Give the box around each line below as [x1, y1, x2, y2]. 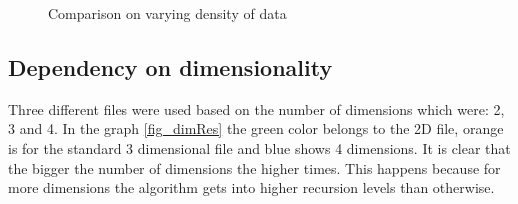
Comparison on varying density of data [48, 3, 287, 23]
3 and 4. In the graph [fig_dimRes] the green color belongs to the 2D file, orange [8, 118, 504, 139]
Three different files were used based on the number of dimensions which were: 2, [8, 98, 505, 119]
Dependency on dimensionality [8, 51, 333, 82]
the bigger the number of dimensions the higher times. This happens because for [8, 157, 501, 178]
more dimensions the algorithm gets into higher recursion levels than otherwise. [8, 177, 495, 198]
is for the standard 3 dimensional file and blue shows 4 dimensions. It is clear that [8, 137, 511, 158]
